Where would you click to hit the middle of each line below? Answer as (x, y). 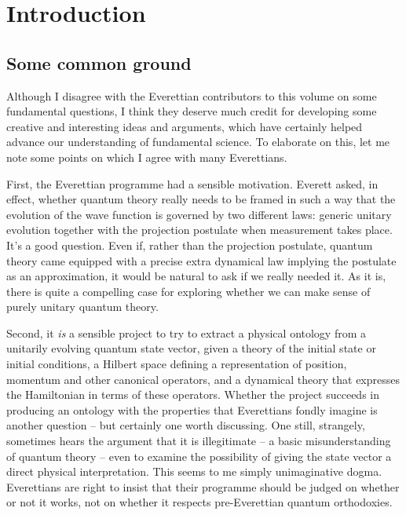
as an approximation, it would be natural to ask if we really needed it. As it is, (196, 276)
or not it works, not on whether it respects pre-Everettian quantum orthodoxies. (199, 502)
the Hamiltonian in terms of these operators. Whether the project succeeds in (193, 394)
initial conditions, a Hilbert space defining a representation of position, (177, 364)
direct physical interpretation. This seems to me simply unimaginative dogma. (194, 471)
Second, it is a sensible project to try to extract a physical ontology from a (187, 332)
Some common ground (99, 62)
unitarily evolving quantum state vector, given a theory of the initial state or (191, 348)
